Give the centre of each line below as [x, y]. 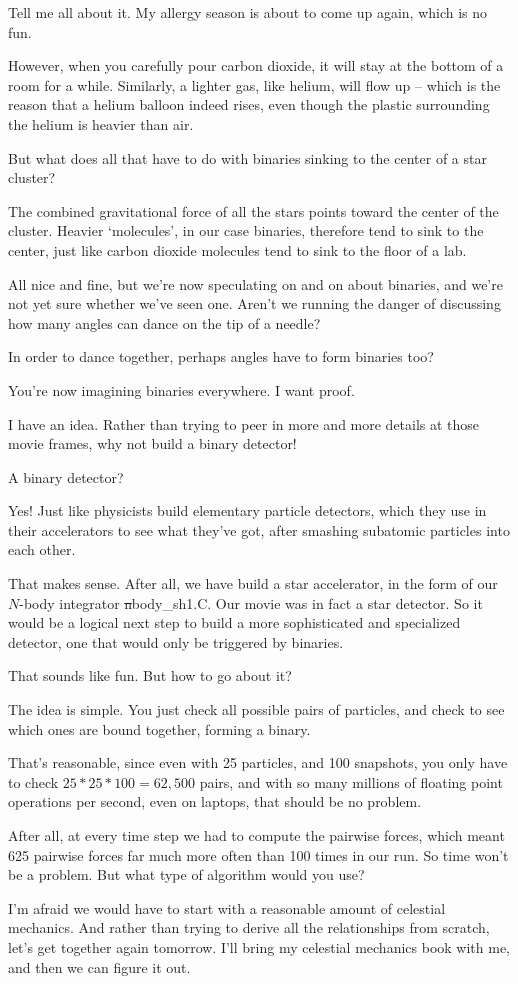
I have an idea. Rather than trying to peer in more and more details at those [244, 423]
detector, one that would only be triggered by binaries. [176, 641]
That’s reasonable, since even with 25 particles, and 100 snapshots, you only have [258, 762]
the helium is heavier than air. [101, 123]
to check [33, 781]
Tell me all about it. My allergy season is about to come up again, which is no [248, 12]
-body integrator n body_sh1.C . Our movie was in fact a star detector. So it [251, 602]
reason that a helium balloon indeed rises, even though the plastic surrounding [249, 104]
